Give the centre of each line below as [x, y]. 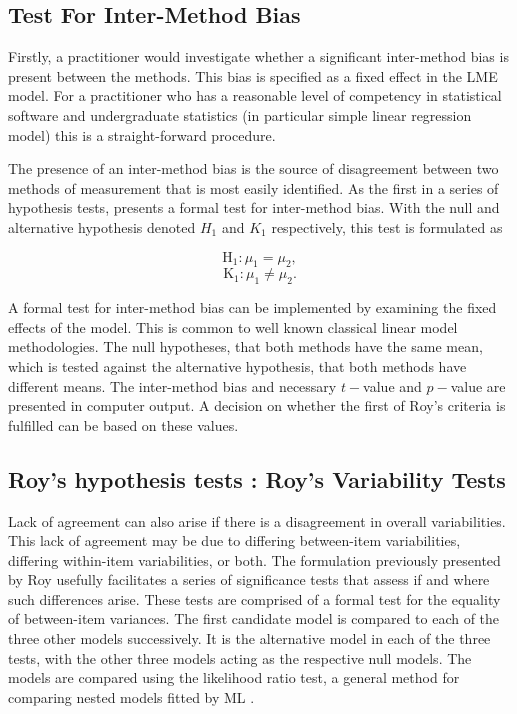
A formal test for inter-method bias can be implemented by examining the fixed [252, 307]
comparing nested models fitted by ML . [131, 696]
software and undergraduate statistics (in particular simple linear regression [240, 114]
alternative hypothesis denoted [102, 226]
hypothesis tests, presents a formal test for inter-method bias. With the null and [254, 207]
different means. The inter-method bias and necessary [172, 385]
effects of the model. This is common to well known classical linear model [233, 326]
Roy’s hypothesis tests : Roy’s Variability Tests [257, 478]
